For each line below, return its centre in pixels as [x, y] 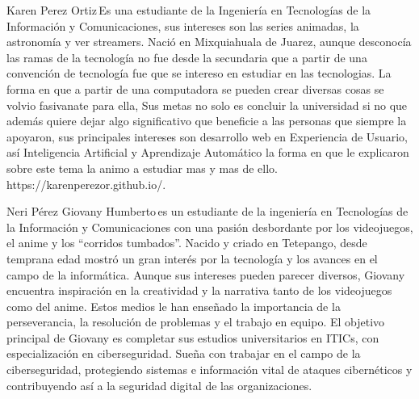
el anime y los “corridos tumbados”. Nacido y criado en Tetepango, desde [187, 243]
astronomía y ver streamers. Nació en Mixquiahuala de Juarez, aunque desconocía [209, 42]
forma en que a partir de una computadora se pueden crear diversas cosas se [195, 88]
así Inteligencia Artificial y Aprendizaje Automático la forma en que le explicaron [208, 152]
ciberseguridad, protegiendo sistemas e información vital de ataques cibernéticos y [209, 370]
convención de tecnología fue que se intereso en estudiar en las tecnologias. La [199, 73]
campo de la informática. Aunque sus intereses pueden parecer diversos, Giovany [206, 274]
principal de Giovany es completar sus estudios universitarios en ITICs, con [193, 337]
